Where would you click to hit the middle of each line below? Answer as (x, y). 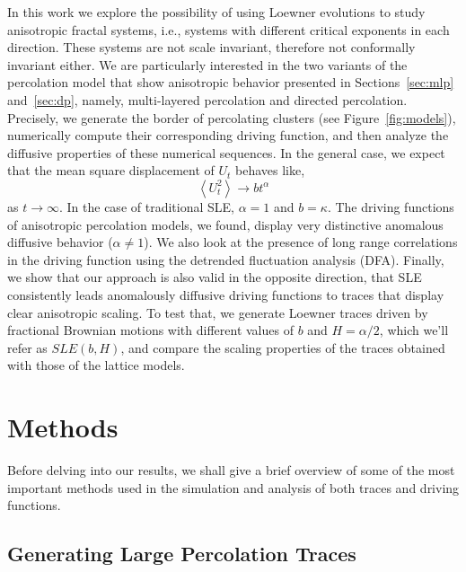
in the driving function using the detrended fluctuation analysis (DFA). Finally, (226, 259)
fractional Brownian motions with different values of (150, 330)
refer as (27, 347)
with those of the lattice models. (96, 365)
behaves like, (270, 170)
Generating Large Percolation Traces (182, 554)
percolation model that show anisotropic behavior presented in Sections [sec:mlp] (231, 82)
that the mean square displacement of (111, 170)
